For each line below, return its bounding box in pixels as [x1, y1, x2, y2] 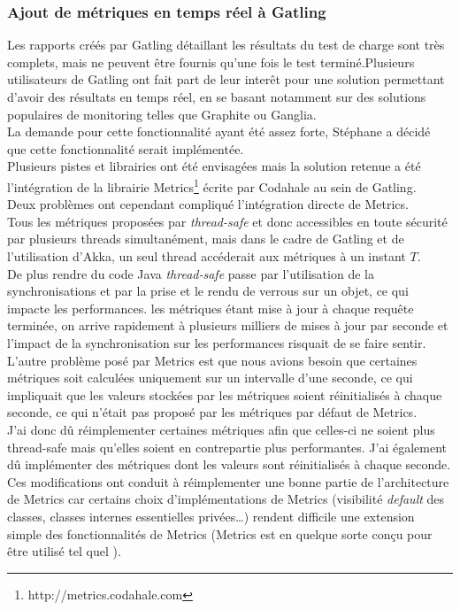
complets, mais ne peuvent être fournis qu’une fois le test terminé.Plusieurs [7, 52, 415, 71]
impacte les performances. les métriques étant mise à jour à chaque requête [7, 298, 414, 317]
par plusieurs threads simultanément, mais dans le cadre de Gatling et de [7, 229, 404, 248]
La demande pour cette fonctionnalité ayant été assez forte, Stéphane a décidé [7, 122, 431, 141]
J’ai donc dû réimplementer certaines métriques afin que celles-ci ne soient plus [7, 420, 435, 438]
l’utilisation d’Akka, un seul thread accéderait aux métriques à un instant [7, 247, 406, 265]
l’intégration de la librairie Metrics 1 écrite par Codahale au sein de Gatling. [7, 174, 417, 196]
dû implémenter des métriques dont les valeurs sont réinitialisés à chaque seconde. [7, 455, 451, 474]
